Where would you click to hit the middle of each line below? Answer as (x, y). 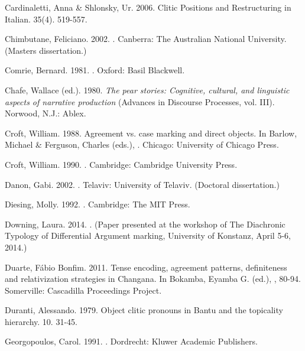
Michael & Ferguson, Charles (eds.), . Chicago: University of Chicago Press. (142, 144)
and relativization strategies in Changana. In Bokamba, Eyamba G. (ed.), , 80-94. (153, 279)
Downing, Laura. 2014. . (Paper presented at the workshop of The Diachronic (145, 224)
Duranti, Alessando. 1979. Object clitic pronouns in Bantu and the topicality (144, 310)
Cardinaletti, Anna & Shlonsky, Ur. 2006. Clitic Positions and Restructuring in (148, 7)
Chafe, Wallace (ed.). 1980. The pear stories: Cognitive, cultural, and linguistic (147, 90)
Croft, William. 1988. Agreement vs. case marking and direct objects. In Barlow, (151, 133)
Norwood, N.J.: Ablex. (46, 113)
